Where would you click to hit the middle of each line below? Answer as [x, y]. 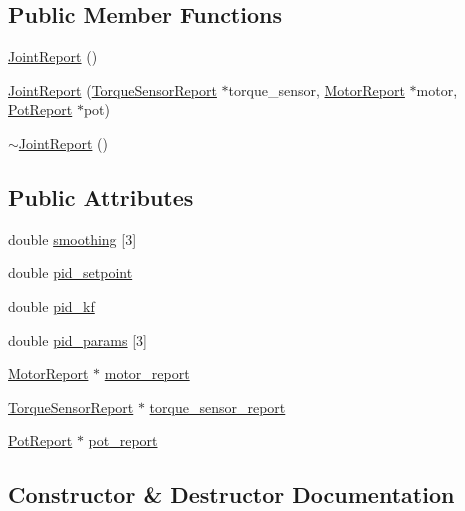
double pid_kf [51, 305]
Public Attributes [101, 196]
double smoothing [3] [72, 238]
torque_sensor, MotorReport [316, 89]
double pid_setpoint [70, 272]
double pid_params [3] [77, 339]
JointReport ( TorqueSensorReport [112, 89]
